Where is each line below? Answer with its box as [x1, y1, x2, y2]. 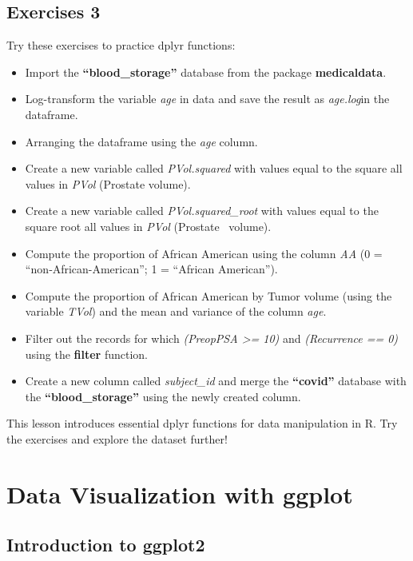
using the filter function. [25, 345, 148, 362]
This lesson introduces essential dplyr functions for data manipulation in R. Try [6, 415, 398, 432]
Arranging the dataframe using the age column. [25, 133, 258, 149]
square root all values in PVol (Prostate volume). [25, 217, 272, 234]
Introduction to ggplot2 [6, 532, 205, 557]
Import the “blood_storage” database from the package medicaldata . [25, 63, 387, 80]
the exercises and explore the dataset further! [6, 430, 228, 447]
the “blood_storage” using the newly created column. [25, 388, 301, 404]
